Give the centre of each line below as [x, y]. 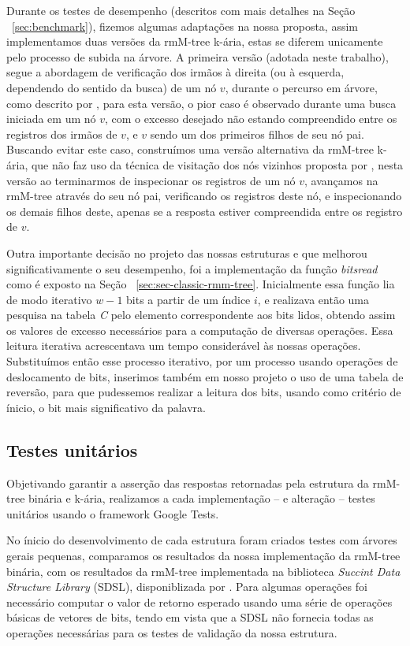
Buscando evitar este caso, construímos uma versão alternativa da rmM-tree [190, 149]
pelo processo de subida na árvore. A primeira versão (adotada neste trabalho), [198, 56]
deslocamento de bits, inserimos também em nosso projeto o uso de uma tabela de [205, 376]
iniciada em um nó [51, 119]
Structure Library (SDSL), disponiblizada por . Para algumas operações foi [187, 587]
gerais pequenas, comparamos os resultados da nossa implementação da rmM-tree [203, 556]
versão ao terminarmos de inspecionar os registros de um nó [151, 180]
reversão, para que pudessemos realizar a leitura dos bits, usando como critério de [204, 392]
